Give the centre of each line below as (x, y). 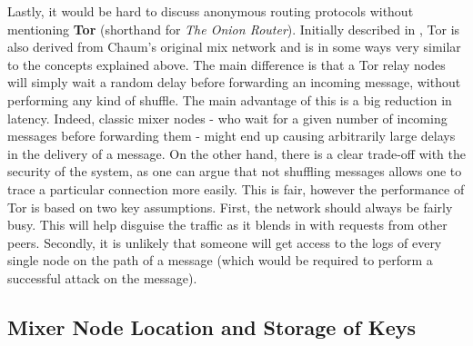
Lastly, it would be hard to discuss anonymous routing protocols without (211, 11)
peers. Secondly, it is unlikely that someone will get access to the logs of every (225, 242)
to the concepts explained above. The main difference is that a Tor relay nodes (226, 64)
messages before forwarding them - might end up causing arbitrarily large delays (231, 136)
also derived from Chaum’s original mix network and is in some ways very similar (234, 47)
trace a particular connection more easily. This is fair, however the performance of (236, 188)
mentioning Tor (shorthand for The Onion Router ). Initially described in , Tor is (234, 29)
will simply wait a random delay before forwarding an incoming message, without (234, 82)
